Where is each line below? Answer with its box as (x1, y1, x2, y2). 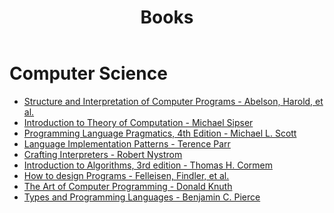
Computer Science (9, 62, 168, 85)
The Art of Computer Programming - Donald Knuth (23, 180, 233, 192)
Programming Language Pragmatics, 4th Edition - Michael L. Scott (23, 127, 297, 139)
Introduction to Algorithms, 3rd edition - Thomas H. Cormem (23, 159, 273, 171)
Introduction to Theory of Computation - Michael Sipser (23, 116, 254, 128)
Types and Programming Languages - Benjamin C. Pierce (23, 191, 261, 203)
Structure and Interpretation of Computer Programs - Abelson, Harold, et (23, 95, 324, 107)
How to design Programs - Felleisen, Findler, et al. (23, 169, 230, 181)
